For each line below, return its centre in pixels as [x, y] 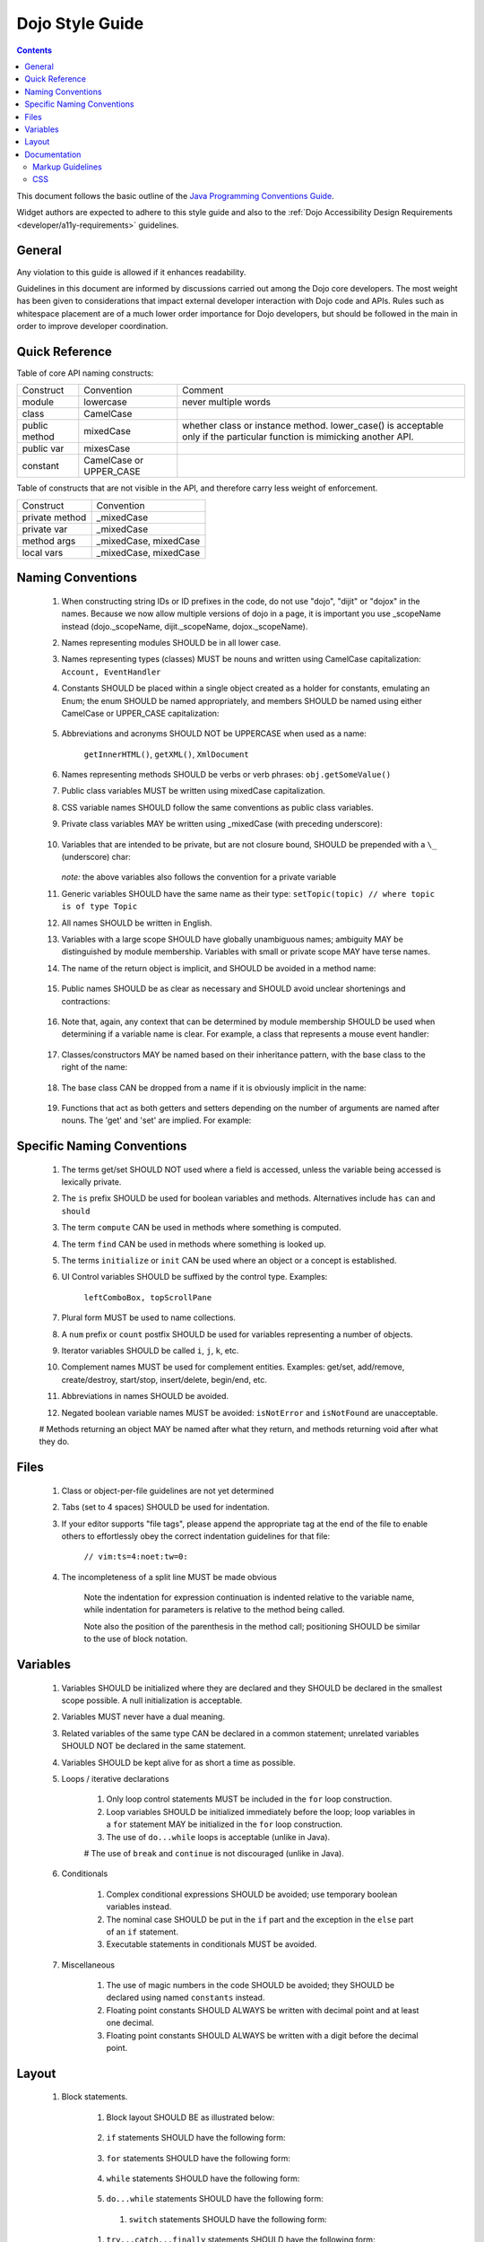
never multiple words [226, 402]
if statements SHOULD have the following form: [196, 2138]
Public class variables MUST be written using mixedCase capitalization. [194, 791]
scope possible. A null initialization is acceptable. [152, 1700]
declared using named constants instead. [186, 1998]
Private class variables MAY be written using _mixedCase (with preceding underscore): [222, 824]
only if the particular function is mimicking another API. [298, 437]
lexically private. [91, 1182]
